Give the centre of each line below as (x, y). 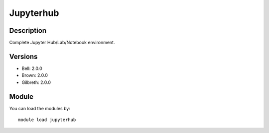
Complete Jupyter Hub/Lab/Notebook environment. (62, 43)
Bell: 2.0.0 (32, 68)
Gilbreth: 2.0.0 (36, 82)
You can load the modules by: (40, 108)
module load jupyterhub (47, 120)
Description (28, 31)
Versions (23, 56)
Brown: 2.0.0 (35, 75)
